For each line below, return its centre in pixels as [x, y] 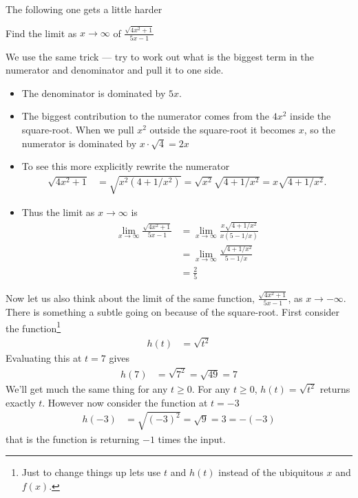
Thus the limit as [58, 212]
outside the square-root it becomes [223, 129]
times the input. [192, 439]
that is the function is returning [73, 439]
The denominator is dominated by [94, 93]
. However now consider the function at [125, 402]
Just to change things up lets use [91, 472]
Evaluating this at [44, 358]
